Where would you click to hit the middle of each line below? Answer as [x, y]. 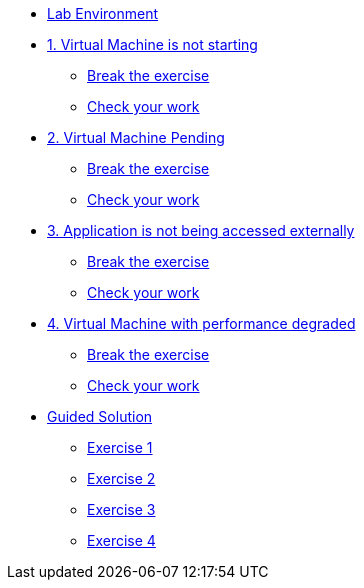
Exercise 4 [121, 540]
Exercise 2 [121, 478]
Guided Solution [100, 416]
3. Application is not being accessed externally [201, 230]
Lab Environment [103, 13]
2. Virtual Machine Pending [136, 137]
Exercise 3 [121, 509]
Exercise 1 [120, 447]
